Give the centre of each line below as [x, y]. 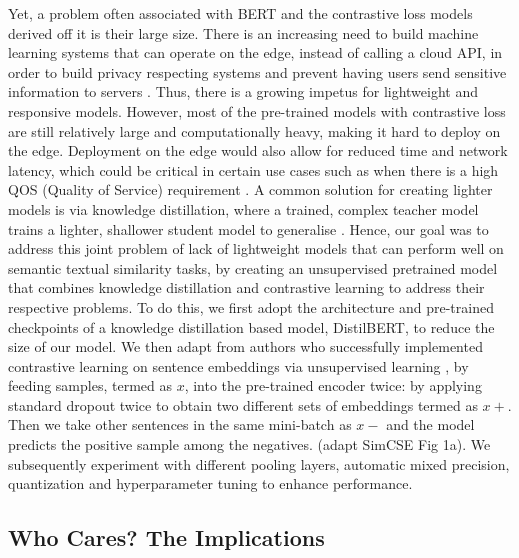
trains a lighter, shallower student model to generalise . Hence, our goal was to [248, 228]
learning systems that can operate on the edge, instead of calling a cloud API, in [255, 52]
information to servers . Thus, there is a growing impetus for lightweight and [243, 91]
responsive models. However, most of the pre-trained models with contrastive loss [257, 110]
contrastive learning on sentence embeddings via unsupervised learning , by [238, 365]
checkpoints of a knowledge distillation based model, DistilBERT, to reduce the [251, 326]
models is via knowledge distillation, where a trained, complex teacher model [243, 208]
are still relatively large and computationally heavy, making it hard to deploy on [254, 130]
